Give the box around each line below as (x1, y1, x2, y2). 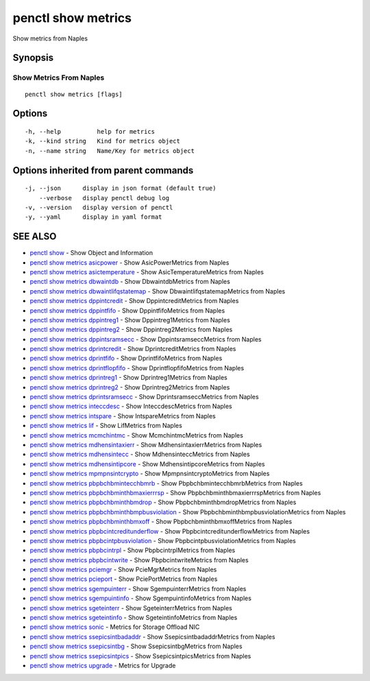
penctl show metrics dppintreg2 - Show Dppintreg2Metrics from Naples (29, 326, 233, 334)
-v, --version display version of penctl (25, 203, 173, 211)
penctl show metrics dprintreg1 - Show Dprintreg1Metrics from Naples (29, 374, 227, 382)
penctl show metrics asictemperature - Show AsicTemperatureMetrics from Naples (29, 267, 264, 276)
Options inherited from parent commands (12, 165, 194, 176)
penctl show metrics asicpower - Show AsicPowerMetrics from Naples (29, 258, 230, 267)
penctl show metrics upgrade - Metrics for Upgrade (29, 661, 176, 669)
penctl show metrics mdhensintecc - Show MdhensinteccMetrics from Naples (29, 450, 250, 459)
